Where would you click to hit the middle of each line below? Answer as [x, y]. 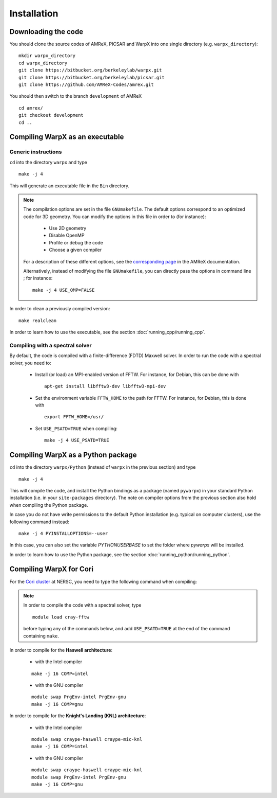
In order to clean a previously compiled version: [60, 309]
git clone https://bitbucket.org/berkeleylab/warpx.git [90, 70]
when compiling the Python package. [49, 505]
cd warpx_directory [43, 63]
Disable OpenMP [67, 235]
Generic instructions [36, 152]
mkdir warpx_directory [47, 56]
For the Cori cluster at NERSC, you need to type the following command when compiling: [103, 581]
